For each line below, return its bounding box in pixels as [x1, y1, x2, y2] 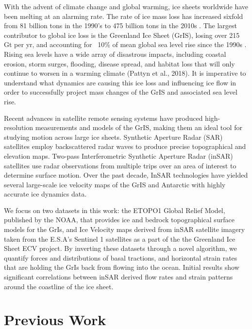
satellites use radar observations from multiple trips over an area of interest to [4, 160, 236, 170]
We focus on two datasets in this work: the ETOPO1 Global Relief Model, [4, 205, 225, 215]
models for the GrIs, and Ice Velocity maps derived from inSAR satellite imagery [4, 224, 245, 234]
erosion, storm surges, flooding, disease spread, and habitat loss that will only [4, 58, 235, 68]
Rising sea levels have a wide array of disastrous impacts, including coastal [4, 49, 226, 59]
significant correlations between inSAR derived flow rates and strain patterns [4, 272, 233, 282]
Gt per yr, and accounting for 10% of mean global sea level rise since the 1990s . [4, 39, 247, 49]
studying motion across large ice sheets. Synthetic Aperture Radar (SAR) [4, 132, 223, 142]
